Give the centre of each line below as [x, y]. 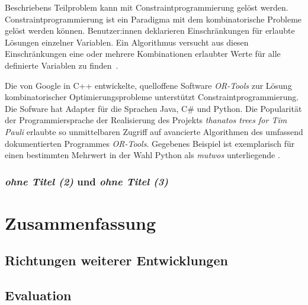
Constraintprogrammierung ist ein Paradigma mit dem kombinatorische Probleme [153, 19]
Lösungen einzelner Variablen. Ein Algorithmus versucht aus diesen [127, 42]
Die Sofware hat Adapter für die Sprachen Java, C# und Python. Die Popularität [153, 108]
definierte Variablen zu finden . [62, 65]
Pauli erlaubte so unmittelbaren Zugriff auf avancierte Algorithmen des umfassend [154, 131]
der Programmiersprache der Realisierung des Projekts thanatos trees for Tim [146, 120]
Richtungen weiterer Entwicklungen [116, 260]
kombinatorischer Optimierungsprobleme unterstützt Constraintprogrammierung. [152, 97]
